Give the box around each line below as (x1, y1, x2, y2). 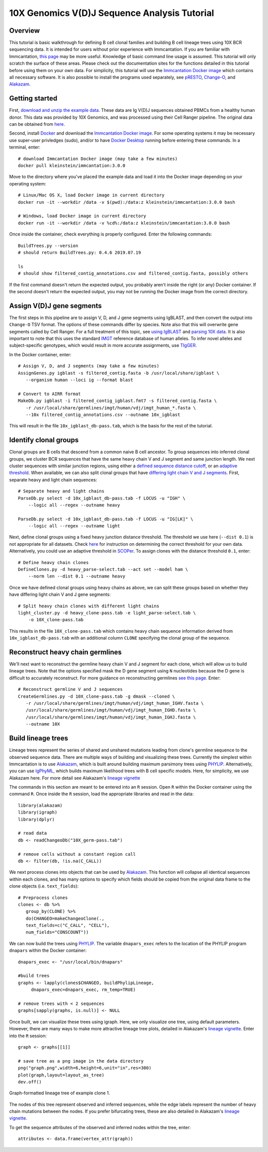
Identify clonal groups (9, 436, 79, 444)
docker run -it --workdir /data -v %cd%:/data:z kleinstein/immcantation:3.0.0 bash (18, 220, 230, 226)
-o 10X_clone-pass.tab (28, 617, 84, 623)
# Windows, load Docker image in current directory (18, 213, 146, 219)
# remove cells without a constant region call (18, 851, 136, 857)
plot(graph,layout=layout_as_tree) (18, 1072, 105, 1078)
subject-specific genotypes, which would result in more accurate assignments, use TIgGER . (9, 342, 197, 348)
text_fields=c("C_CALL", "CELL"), (25, 922, 110, 928)
